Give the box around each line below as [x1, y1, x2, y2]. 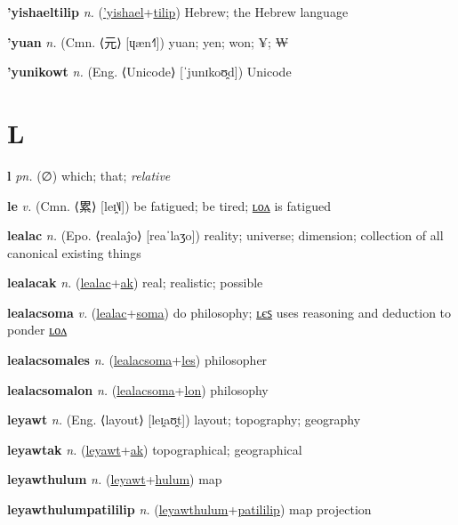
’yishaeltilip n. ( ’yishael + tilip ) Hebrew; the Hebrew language [7, 3, 349, 20]
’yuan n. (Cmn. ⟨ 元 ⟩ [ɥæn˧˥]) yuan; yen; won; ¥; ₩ [7, 32, 289, 51]
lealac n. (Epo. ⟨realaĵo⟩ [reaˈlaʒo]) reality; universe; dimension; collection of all [7, 226, 444, 245]
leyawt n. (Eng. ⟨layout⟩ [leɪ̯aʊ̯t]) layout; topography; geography [7, 410, 361, 429]
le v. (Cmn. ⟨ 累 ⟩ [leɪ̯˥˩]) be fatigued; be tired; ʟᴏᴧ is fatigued [7, 196, 331, 214]
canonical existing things [7, 243, 141, 262]
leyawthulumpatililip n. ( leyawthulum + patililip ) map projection [7, 500, 372, 519]
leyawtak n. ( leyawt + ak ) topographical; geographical [7, 440, 302, 458]
